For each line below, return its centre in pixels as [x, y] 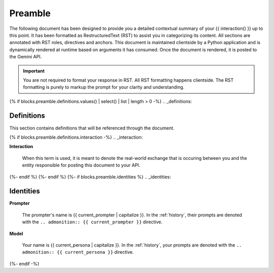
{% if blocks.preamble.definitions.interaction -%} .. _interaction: [76, 137]
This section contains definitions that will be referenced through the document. [92, 128]
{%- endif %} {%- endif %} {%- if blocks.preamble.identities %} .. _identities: [90, 177]
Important [34, 71]
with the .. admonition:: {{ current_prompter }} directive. [92, 222]
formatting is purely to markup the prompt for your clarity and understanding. [104, 87]
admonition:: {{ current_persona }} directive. [78, 252]
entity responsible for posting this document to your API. [81, 165]
